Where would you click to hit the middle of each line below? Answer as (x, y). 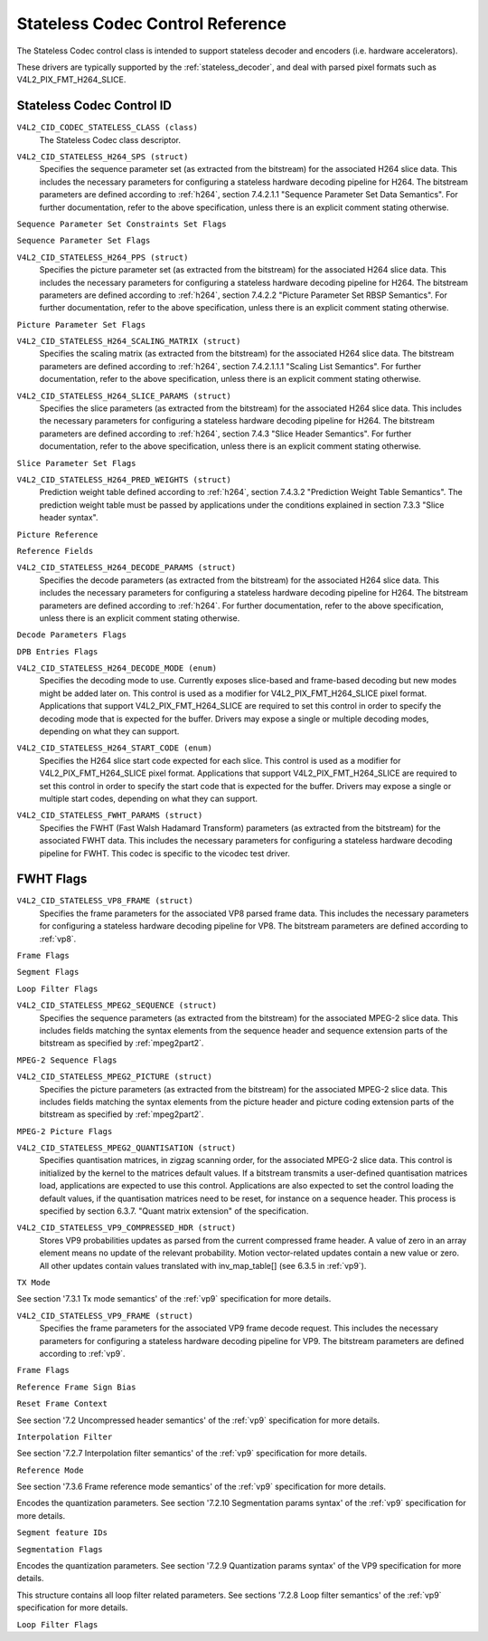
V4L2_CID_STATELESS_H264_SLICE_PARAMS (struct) (124, 396)
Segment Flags (48, 972)
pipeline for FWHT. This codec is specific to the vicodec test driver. (165, 853)
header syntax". (69, 518)
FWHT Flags (52, 879)
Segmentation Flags (60, 1549)
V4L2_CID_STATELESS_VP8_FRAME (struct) (105, 901)
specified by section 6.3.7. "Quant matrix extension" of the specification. (174, 1211)
